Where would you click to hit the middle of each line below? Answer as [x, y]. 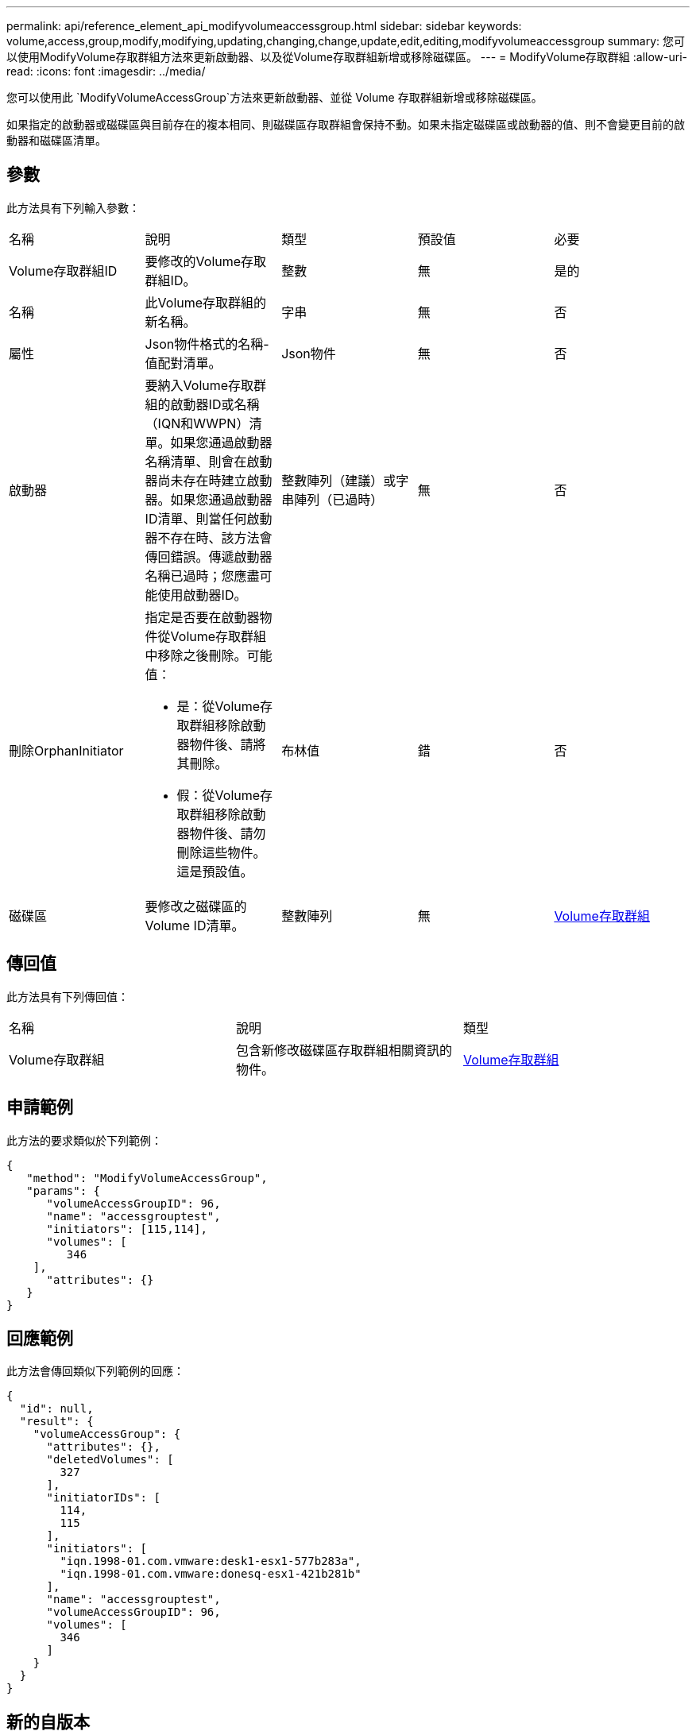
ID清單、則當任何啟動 [209, 518]
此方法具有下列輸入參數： [73, 207]
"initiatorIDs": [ [103, 1498]
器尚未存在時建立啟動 [209, 480]
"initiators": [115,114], [127, 1229]
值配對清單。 [183, 363]
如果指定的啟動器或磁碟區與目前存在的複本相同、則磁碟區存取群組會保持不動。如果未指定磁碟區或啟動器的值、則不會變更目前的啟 [346, 124]
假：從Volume [218, 795]
